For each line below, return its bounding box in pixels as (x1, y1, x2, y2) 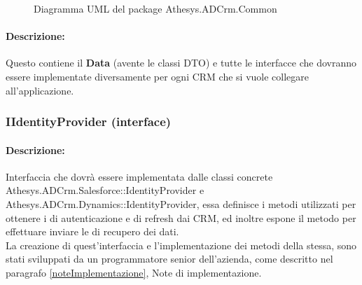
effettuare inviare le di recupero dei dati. (6, 224, 179, 239)
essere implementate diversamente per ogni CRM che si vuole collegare (6, 69, 309, 83)
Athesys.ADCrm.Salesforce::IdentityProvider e (6, 183, 204, 197)
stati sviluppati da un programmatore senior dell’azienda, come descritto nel (6, 251, 333, 266)
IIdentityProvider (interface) (6, 113, 172, 130)
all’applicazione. (6, 83, 74, 97)
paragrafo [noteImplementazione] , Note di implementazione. (6, 265, 262, 279)
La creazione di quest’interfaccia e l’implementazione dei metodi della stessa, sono (6, 237, 357, 252)
